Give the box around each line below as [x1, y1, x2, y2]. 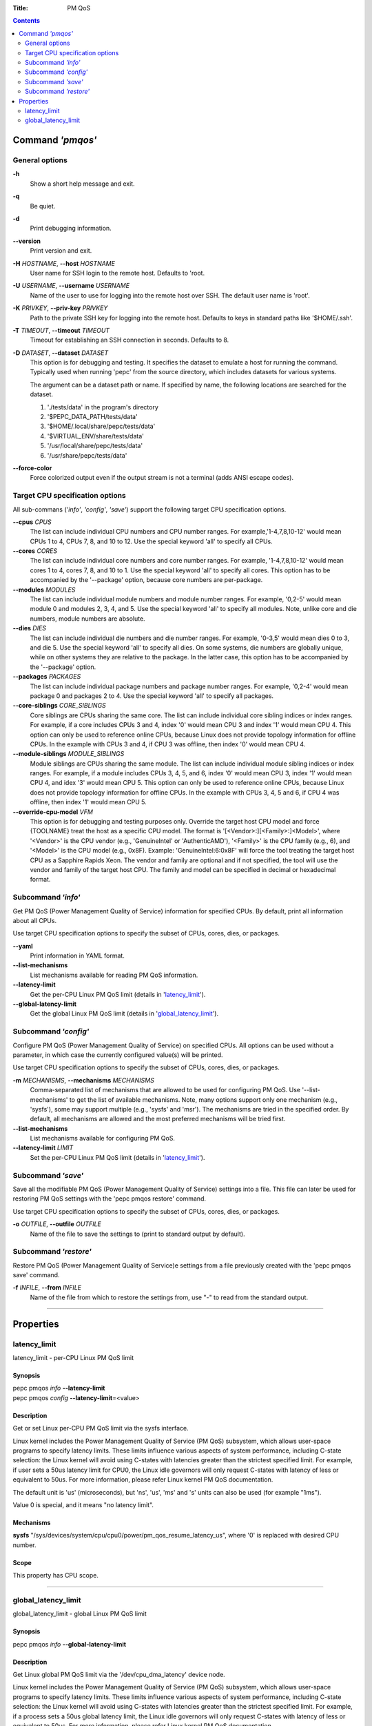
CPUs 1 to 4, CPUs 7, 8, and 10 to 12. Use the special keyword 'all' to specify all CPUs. [30, 537, 273, 545]
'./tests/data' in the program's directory [47, 403, 158, 411]
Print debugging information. [30, 224, 112, 233]
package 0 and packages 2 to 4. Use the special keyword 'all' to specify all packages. [30, 691, 274, 700]
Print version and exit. [30, 246, 92, 255]
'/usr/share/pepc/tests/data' [47, 451, 127, 459]
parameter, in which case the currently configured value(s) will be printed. [12, 1050, 223, 1059]
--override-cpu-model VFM [12, 808, 93, 816]
